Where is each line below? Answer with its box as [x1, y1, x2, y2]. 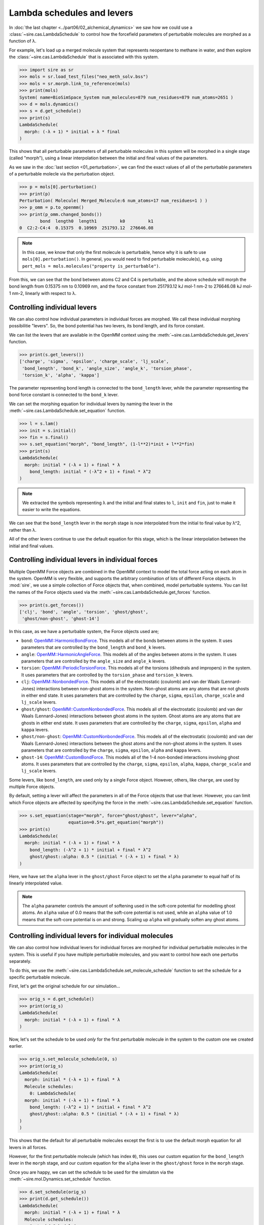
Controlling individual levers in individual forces [9, 556, 158, 564]
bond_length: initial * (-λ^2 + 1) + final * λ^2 [29, 468, 151, 474]
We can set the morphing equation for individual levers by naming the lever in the [9, 401, 173, 407]
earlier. [9, 1043, 23, 1049]
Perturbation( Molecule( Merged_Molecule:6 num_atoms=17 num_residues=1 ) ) [19, 197, 208, 203]
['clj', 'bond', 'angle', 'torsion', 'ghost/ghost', [19, 609, 149, 615]
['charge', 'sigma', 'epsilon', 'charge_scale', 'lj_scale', [19, 359, 169, 365]
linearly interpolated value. [9, 880, 63, 886]
